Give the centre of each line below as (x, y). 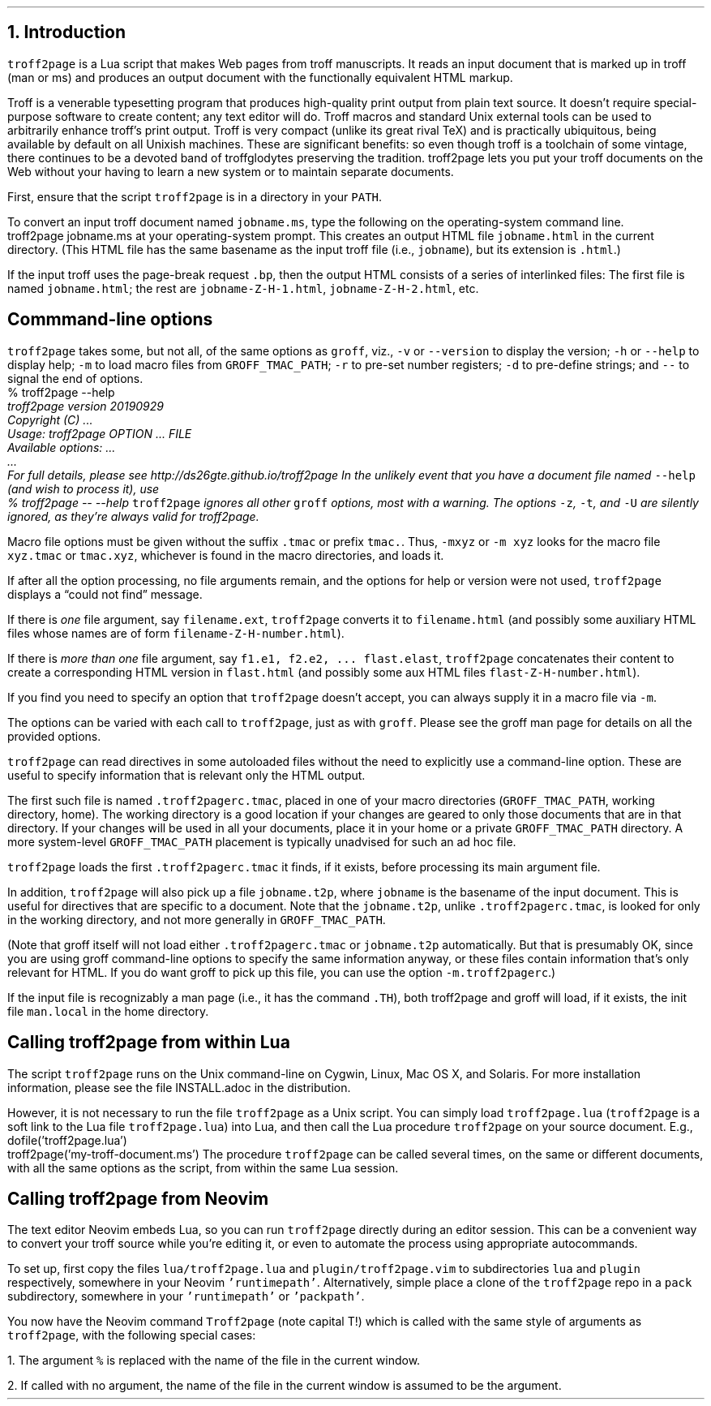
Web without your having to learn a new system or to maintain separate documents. (231, 171)
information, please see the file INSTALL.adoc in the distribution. (179, 1087)
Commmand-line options (110, 320)
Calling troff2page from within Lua (149, 1043)
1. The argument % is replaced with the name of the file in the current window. (214, 1361)
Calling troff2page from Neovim (138, 1198)
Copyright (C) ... (50, 419)
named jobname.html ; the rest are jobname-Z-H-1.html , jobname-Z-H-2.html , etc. (243, 288)
